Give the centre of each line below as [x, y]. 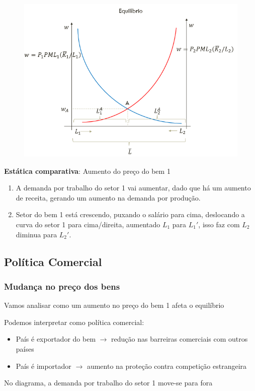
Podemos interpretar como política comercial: [74, 322]
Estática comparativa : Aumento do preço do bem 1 [87, 171]
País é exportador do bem [56, 339]
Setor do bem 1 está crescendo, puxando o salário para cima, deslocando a [130, 214]
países [25, 348]
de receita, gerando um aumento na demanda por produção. [108, 197]
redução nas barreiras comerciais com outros [180, 339]
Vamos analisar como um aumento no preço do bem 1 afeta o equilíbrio [114, 305]
